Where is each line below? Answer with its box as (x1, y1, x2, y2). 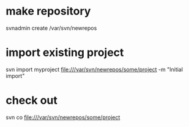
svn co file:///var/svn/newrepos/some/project (6, 114, 120, 121)
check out (6, 94, 57, 108)
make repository (6, 4, 91, 18)
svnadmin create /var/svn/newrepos (6, 24, 97, 32)
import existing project (6, 46, 124, 60)
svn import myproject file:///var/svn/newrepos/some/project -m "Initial (6, 66, 183, 73)
